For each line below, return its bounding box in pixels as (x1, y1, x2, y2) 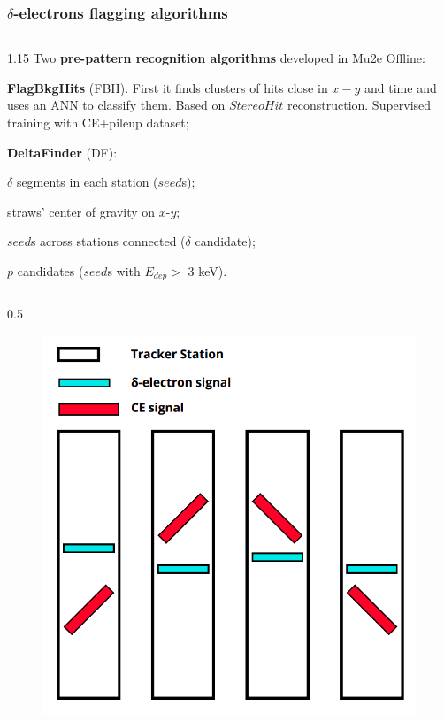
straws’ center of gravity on (7, 202, 156, 220)
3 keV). (188, 261, 227, 280)
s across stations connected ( (30, 232, 186, 250)
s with (107, 261, 141, 280)
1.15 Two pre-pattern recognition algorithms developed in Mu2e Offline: (7, 49, 425, 67)
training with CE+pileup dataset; (7, 113, 189, 131)
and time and (364, 78, 437, 96)
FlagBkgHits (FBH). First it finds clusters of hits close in (7, 78, 328, 96)
